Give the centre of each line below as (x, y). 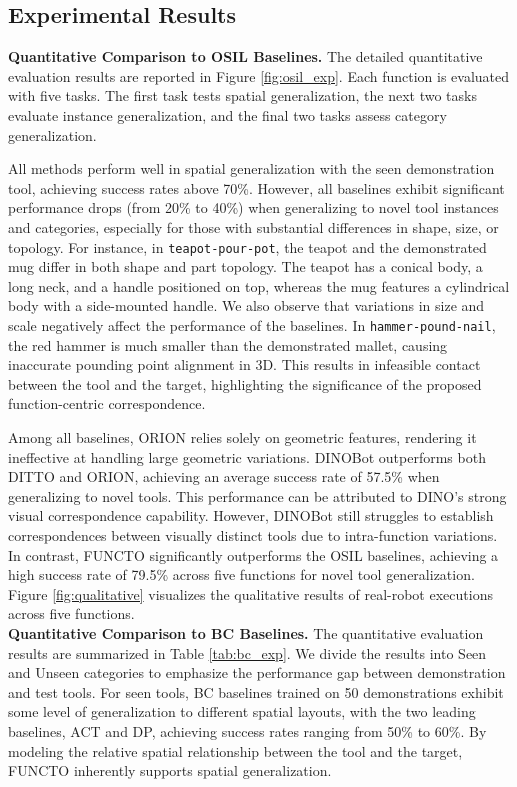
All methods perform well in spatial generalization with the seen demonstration (251, 168)
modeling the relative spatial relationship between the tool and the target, (235, 750)
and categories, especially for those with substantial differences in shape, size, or (253, 226)
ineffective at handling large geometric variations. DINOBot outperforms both (247, 456)
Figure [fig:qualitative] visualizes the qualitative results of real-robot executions (250, 593)
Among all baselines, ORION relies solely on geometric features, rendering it (242, 437)
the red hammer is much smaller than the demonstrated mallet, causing (228, 344)
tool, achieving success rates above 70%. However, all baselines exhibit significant (256, 187)
